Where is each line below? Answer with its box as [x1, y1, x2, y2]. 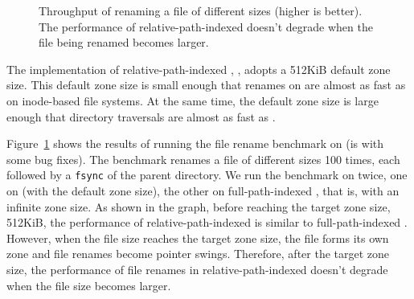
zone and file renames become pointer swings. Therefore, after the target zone [6, 245, 390, 262]
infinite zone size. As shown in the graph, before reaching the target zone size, [6, 198, 391, 215]
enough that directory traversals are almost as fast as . [6, 108, 276, 125]
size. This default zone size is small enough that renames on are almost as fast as [6, 76, 406, 93]
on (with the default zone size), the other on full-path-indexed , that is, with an [6, 182, 400, 199]
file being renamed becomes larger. [39, 34, 209, 51]
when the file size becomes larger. [6, 276, 171, 293]
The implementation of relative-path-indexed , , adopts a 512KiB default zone [6, 60, 391, 77]
